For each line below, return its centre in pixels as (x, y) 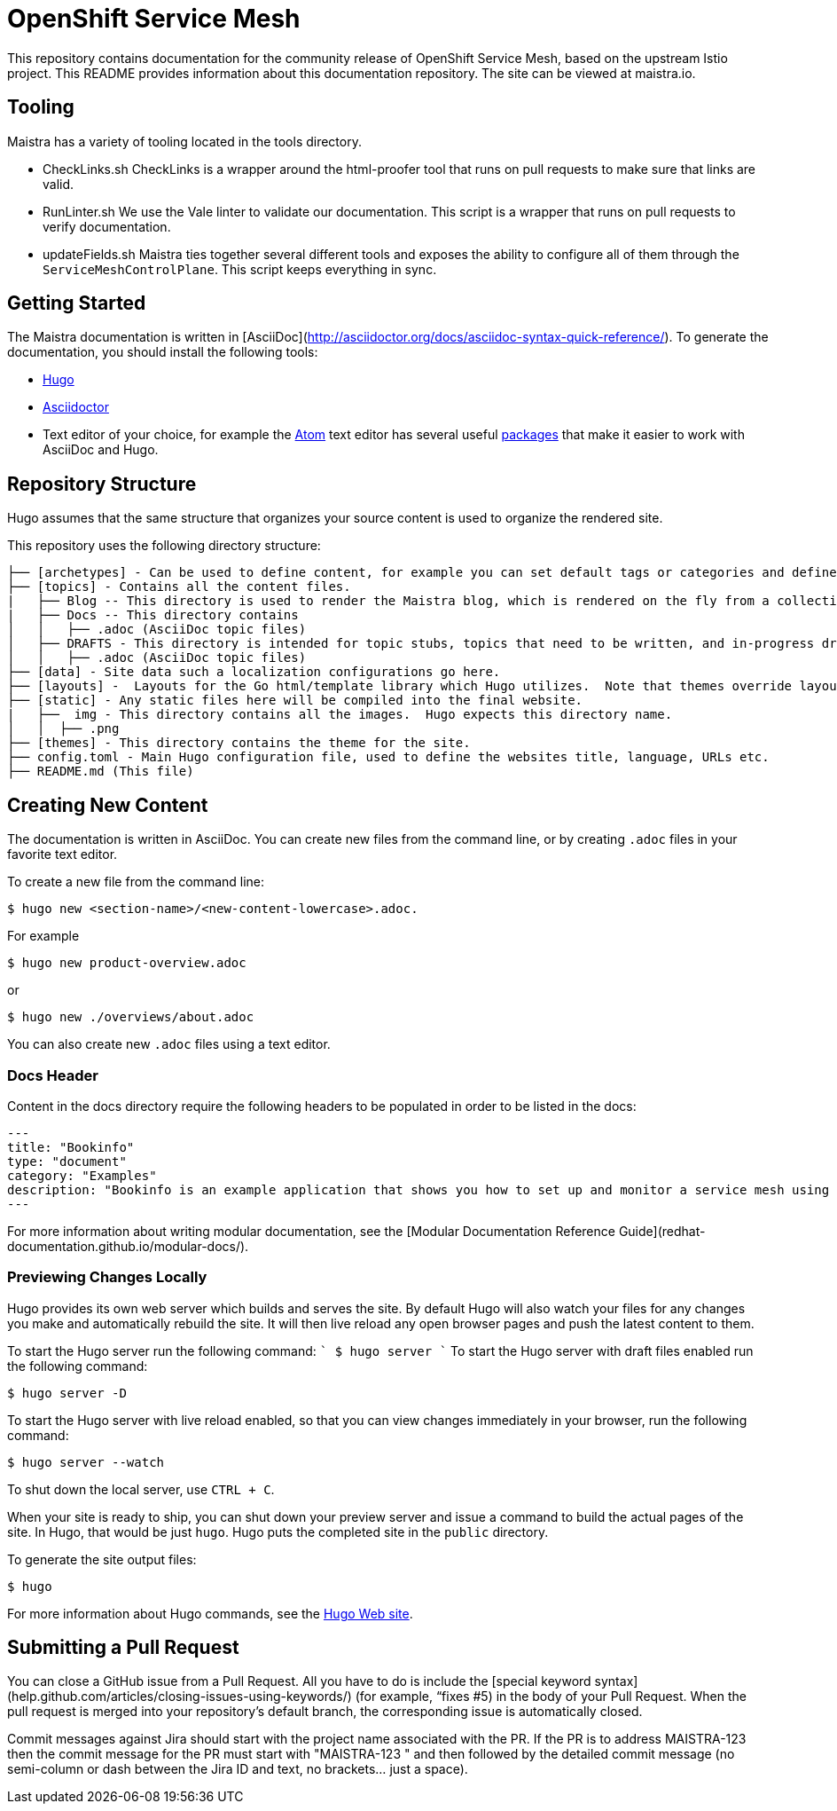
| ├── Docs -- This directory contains (153, 615)
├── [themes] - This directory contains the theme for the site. (239, 743)
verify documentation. (107, 226)
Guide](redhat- (662, 1231)
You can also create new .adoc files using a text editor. (169, 1044)
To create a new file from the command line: (136, 882)
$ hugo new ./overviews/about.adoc (131, 1017)
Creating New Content (108, 805)
